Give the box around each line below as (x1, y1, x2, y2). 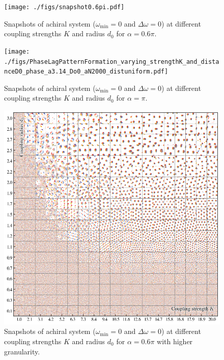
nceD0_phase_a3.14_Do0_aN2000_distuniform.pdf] (4, 68, 169, 76)
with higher (157, 336, 193, 347)
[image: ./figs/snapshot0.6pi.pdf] (4, 4, 125, 11)
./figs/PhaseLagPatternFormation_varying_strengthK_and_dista (4, 58, 219, 65)
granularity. (4, 346, 40, 356)
